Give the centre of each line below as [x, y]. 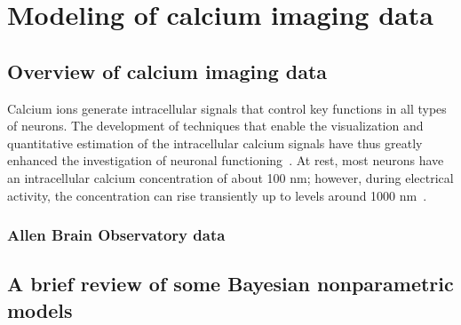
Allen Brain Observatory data [116, 235]
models [40, 309]
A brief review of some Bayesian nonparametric [230, 284]
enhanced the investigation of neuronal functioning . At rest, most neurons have [226, 160]
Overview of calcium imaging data [167, 71]
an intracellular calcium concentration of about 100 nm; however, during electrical [230, 177]
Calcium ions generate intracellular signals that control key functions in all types [227, 108]
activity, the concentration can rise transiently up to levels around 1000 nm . [217, 195]
